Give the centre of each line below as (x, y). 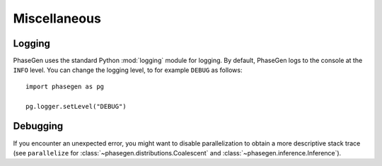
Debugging (38, 126)
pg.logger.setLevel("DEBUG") (76, 106)
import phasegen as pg (65, 86)
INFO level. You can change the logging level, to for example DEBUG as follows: (128, 70)
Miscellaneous (57, 18)
